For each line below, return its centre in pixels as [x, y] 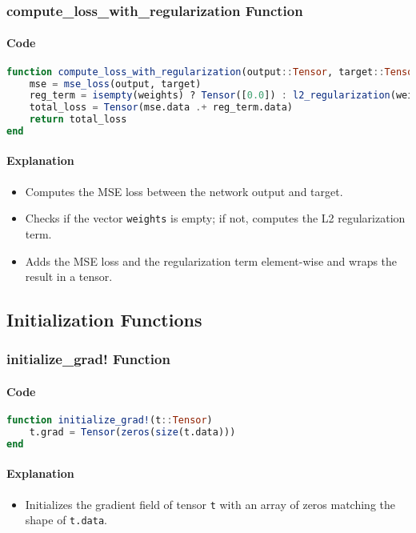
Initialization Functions [104, 320]
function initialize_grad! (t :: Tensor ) [110, 421]
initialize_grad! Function [88, 359]
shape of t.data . [66, 520]
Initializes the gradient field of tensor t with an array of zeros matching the [210, 504]
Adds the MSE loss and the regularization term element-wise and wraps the [211, 260]
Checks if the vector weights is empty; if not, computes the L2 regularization [215, 218]
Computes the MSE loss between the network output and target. [184, 191]
